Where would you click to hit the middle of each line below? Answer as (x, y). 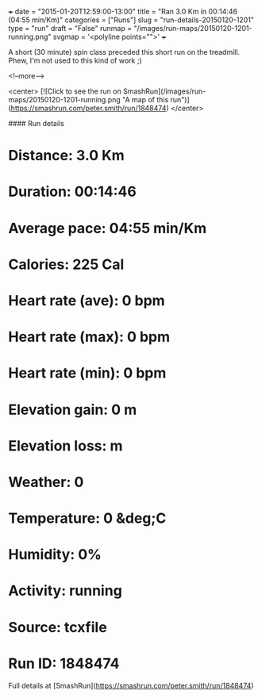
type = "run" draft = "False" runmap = (70, 28)
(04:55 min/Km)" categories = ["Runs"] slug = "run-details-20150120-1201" (131, 20)
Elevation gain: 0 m (73, 410)
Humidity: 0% (55, 555)
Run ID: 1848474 (64, 663)
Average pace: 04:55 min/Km (108, 228)
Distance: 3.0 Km (66, 156)
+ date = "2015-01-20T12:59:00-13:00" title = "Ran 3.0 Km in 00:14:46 (123, 12)
